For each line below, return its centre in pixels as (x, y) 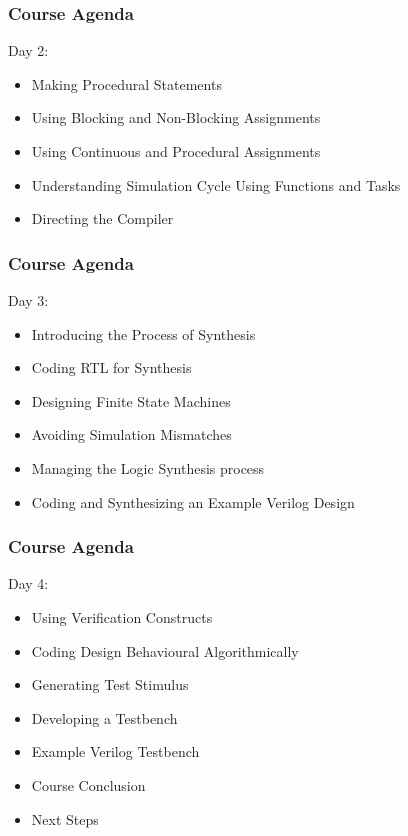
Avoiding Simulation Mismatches (131, 434)
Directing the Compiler (102, 218)
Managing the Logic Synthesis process (148, 467)
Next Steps (65, 818)
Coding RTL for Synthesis (111, 367)
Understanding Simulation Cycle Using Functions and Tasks (216, 184)
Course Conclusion (88, 784)
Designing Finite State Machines (131, 400)
